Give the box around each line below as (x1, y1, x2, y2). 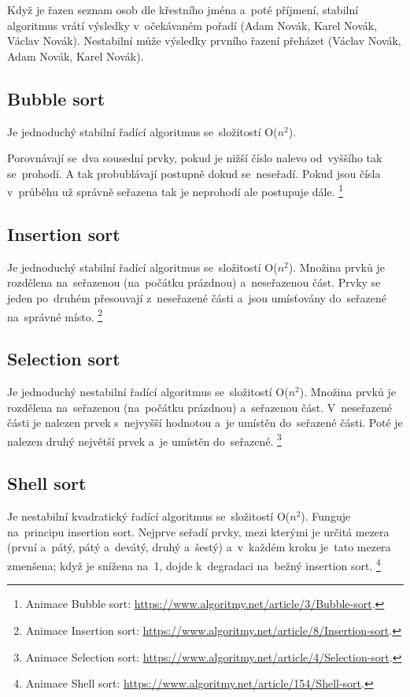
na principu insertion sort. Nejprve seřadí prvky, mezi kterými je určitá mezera (7, 523, 390, 539)
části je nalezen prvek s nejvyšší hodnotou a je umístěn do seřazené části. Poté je (7, 414, 403, 431)
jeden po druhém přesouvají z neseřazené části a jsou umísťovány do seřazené (7, 290, 387, 306)
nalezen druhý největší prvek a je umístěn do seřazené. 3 (7, 430, 282, 449)
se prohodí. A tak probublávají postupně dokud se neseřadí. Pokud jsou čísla (7, 165, 381, 181)
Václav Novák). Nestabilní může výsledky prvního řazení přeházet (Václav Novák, (7, 32, 401, 49)
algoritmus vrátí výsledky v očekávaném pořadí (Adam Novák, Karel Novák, (7, 17, 378, 33)
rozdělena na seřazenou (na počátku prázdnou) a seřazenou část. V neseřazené (7, 399, 392, 415)
